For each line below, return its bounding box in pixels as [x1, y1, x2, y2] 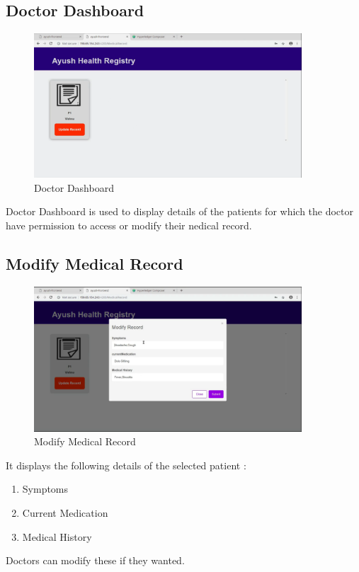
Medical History [22, 529, 92, 544]
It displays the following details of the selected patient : [6, 457, 246, 472]
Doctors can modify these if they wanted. [6, 553, 185, 568]
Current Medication [22, 505, 108, 520]
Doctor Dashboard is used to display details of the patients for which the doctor [6, 204, 354, 219]
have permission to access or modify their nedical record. [6, 217, 252, 232]
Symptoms [22, 481, 69, 496]
